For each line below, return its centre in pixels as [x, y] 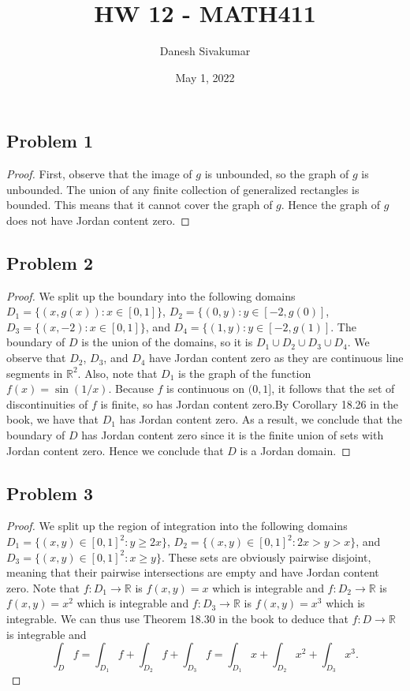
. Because [131, 388]
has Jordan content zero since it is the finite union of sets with [233, 435]
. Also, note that [117, 373]
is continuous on [206, 388]
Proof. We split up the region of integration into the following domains [177, 526]
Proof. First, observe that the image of [99, 174]
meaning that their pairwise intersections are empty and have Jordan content [193, 572]
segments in [35, 373]
